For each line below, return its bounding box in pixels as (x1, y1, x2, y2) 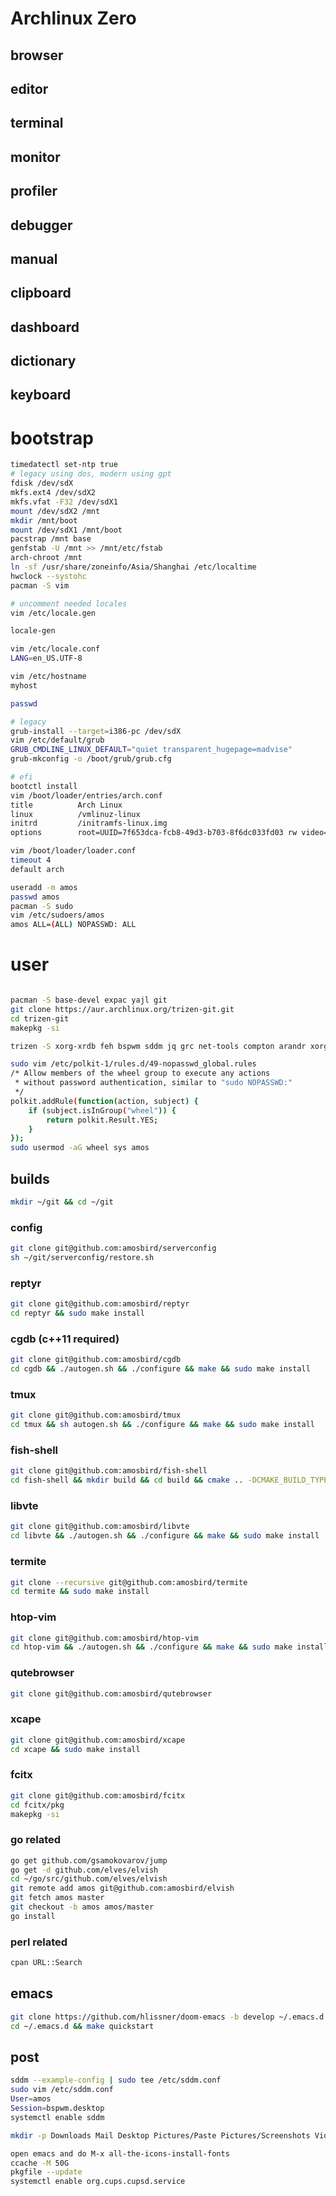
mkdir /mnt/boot (10, 515, 78, 526)
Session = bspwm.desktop (10, 2103, 105, 2114)
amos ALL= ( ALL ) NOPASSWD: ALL (10, 920, 137, 930)
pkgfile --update (10, 2167, 83, 2177)
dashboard (10, 318, 80, 336)
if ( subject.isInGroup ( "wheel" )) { (28, 1105, 177, 1116)
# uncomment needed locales (10, 598, 128, 609)
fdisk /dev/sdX (10, 478, 74, 489)
